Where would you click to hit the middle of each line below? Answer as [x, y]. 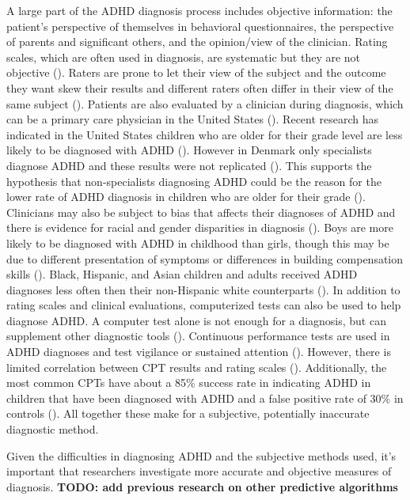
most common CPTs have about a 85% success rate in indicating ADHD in [189, 383]
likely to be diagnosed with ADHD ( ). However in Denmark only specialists [189, 150]
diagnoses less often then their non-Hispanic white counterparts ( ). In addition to [203, 289]
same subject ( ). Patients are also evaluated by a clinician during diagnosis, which [205, 103]
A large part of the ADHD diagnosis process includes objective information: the [199, 10]
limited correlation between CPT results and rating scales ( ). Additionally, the [197, 367]
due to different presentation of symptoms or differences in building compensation [205, 258]
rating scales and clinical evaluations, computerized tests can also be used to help [204, 305]
